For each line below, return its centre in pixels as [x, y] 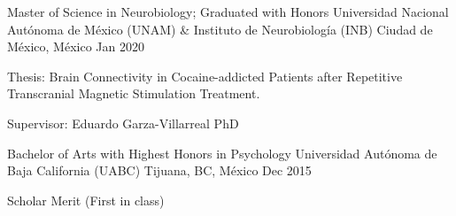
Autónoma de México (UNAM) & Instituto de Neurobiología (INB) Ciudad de [220, 29]
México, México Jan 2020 [76, 46]
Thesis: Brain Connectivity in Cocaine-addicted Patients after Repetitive [205, 76]
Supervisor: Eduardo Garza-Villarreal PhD [123, 123]
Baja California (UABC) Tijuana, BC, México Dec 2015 [159, 170]
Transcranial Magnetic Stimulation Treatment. [134, 93]
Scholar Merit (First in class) [86, 200]
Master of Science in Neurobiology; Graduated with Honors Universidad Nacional [228, 12]
